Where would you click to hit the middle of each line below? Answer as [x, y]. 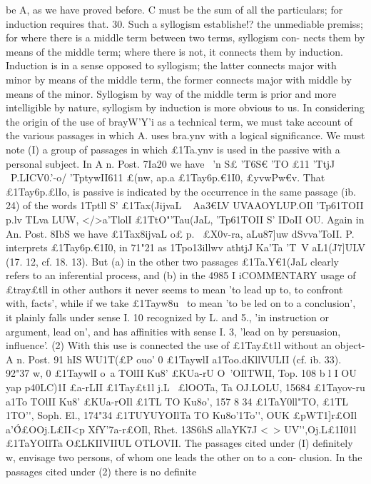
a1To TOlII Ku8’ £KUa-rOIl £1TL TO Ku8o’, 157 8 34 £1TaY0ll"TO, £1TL [177, 401]
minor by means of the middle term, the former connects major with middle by [179, 79]
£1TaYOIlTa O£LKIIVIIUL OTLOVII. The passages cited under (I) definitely [179, 443]
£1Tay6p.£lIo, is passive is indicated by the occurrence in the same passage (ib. [181, 191]
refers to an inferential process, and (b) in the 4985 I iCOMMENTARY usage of [181, 275]
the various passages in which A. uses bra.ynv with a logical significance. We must [185, 135]
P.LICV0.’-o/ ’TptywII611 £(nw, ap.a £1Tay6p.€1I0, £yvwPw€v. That [168, 177]
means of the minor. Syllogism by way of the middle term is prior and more [171, 93]
